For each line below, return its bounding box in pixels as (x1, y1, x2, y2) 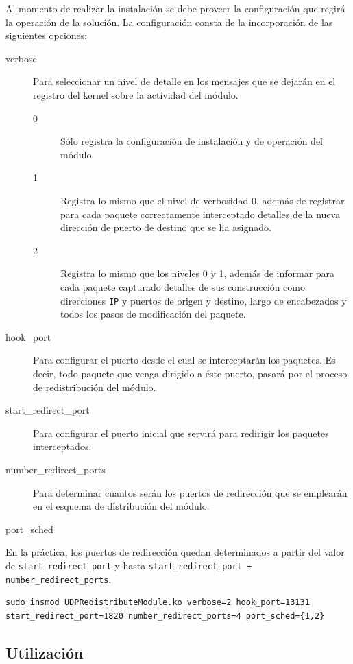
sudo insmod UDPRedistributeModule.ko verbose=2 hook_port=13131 (5, 597, 310, 608)
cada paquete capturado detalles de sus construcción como (60, 279, 305, 294)
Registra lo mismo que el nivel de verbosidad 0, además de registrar (60, 193, 345, 207)
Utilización (5, 641, 84, 663)
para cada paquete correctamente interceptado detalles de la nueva (60, 206, 341, 221)
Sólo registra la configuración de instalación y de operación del (60, 134, 323, 148)
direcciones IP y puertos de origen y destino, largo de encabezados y (60, 293, 347, 307)
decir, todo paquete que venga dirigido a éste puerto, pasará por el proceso (33, 366, 348, 380)
